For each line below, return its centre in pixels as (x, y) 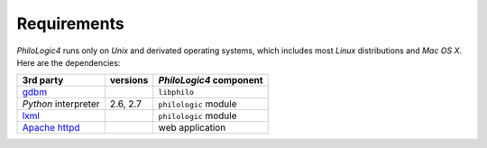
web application (192, 128)
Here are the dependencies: (69, 62)
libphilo (176, 92)
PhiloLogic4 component (211, 80)
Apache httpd (51, 128)
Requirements (71, 23)
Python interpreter (61, 104)
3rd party (43, 80)
